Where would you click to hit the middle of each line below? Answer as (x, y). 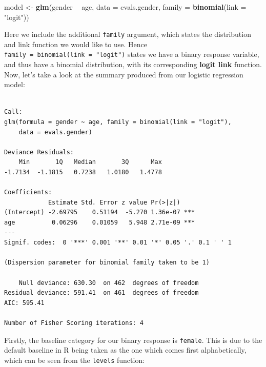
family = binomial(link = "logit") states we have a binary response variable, (132, 54)
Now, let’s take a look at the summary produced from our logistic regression (124, 74)
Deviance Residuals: (39, 152)
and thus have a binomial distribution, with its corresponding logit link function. (133, 64)
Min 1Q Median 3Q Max (90, 162)
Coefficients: (28, 192)
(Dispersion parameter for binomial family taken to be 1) (107, 263)
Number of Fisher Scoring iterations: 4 (74, 323)
